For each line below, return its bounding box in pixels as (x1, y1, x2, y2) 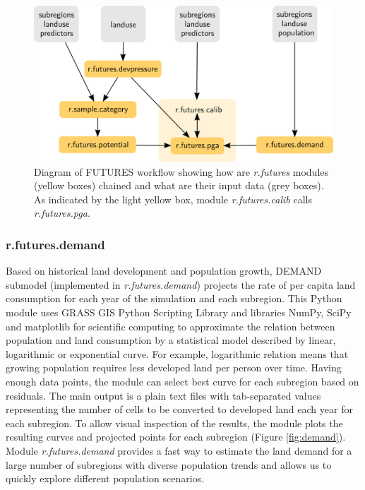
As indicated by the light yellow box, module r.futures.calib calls (34, 191, 312, 206)
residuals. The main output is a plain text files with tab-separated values (6, 388, 321, 402)
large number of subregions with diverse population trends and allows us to (6, 457, 332, 472)
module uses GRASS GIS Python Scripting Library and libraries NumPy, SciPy (6, 305, 352, 320)
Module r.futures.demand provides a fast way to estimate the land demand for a (6, 443, 352, 458)
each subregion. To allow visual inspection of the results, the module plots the (6, 415, 343, 430)
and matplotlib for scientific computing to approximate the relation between (6, 318, 335, 333)
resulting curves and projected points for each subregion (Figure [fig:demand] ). (6, 429, 346, 444)
